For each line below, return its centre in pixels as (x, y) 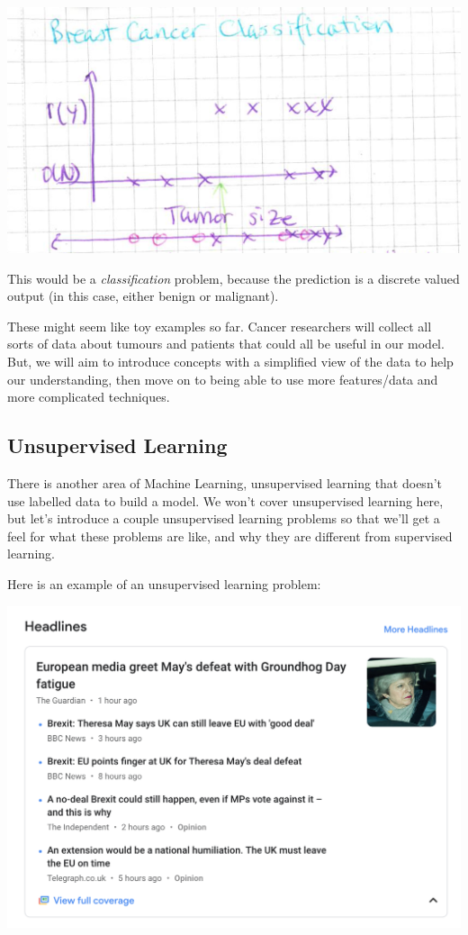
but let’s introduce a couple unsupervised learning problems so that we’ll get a (224, 518)
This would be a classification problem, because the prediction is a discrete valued (234, 278)
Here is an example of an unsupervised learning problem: (164, 583)
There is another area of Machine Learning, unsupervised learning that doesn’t (225, 483)
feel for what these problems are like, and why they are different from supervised (230, 536)
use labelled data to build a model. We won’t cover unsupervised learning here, (225, 500)
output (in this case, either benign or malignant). (143, 296)
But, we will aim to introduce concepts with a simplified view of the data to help (230, 362)
